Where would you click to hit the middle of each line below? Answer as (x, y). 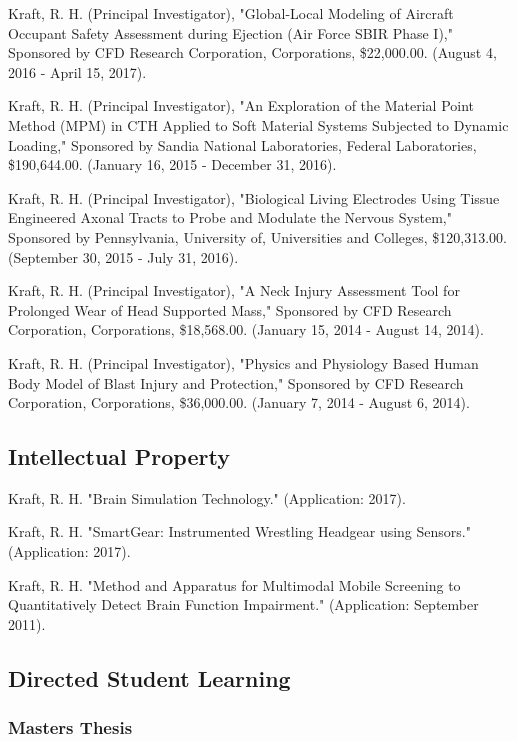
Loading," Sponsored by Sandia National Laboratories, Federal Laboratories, (242, 144)
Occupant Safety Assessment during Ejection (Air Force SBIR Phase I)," (230, 32)
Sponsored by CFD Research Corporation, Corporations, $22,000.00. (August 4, (252, 52)
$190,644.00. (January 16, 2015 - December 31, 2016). (172, 164)
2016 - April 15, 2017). (77, 71)
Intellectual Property (119, 456)
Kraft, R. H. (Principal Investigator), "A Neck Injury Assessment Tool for (234, 290)
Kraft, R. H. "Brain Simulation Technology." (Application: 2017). (207, 497)
